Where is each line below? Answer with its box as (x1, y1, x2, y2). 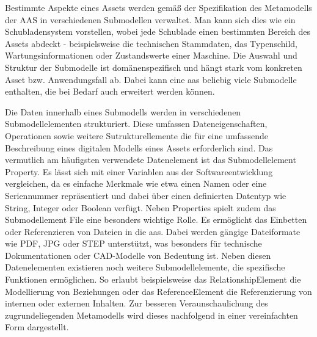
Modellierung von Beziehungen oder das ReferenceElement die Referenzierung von (5, 284, 312, 297)
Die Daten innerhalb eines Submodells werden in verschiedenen (5, 105, 241, 118)
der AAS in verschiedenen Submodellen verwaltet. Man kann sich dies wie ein (5, 13, 296, 26)
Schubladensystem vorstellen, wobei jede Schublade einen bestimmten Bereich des (5, 25, 310, 38)
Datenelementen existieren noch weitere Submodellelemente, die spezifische (5, 261, 285, 274)
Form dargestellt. (5, 321, 69, 333)
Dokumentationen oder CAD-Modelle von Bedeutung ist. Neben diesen (5, 248, 271, 261)
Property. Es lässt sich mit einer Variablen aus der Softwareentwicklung (5, 165, 273, 178)
